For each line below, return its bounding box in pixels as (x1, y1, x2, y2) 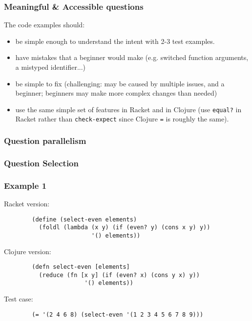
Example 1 (4, 179, 47, 191)
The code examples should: (4, 20, 85, 30)
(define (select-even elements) (32, 216, 137, 223)
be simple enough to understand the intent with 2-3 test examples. (15, 36, 215, 46)
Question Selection (4, 157, 79, 169)
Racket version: (4, 199, 50, 208)
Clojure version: (4, 246, 51, 256)
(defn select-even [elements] (32, 263, 130, 271)
